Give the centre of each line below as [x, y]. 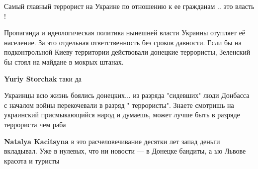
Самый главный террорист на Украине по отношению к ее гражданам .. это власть [129, 6]
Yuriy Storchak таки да [43, 78]
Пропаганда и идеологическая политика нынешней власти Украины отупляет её [125, 33]
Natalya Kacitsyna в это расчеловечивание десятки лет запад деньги [112, 141]
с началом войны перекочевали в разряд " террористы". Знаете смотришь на [119, 105]
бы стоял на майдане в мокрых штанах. [64, 61]
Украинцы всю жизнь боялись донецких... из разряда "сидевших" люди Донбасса [127, 95]
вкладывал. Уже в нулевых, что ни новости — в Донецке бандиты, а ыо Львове [125, 151]
